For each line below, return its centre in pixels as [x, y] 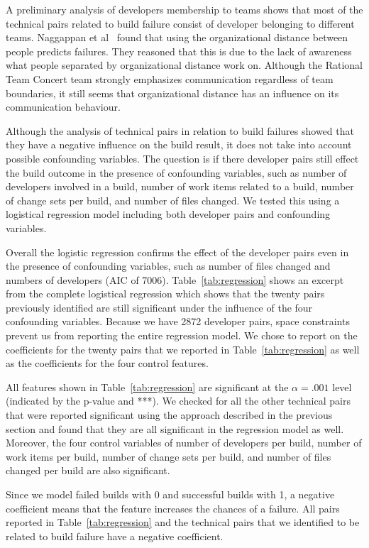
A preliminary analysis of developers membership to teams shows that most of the [184, 9]
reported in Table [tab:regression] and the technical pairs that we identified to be [183, 522]
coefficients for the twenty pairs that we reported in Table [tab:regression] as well [183, 349]
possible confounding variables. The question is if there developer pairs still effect [182, 158]
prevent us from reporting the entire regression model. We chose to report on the [182, 335]
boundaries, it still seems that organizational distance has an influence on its [172, 93]
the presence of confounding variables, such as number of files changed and [168, 266]
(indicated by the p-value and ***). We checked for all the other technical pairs [178, 401]
